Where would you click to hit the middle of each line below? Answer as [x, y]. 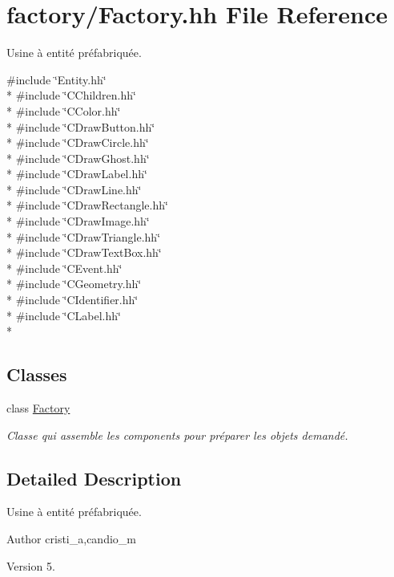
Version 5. [31, 565]
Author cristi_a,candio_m [71, 538]
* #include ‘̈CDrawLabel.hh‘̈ [77, 174]
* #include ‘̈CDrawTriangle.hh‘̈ [84, 236]
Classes [37, 374]
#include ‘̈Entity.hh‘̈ [56, 79]
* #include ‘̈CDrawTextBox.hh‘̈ [84, 252]
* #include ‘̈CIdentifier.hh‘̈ [72, 300]
